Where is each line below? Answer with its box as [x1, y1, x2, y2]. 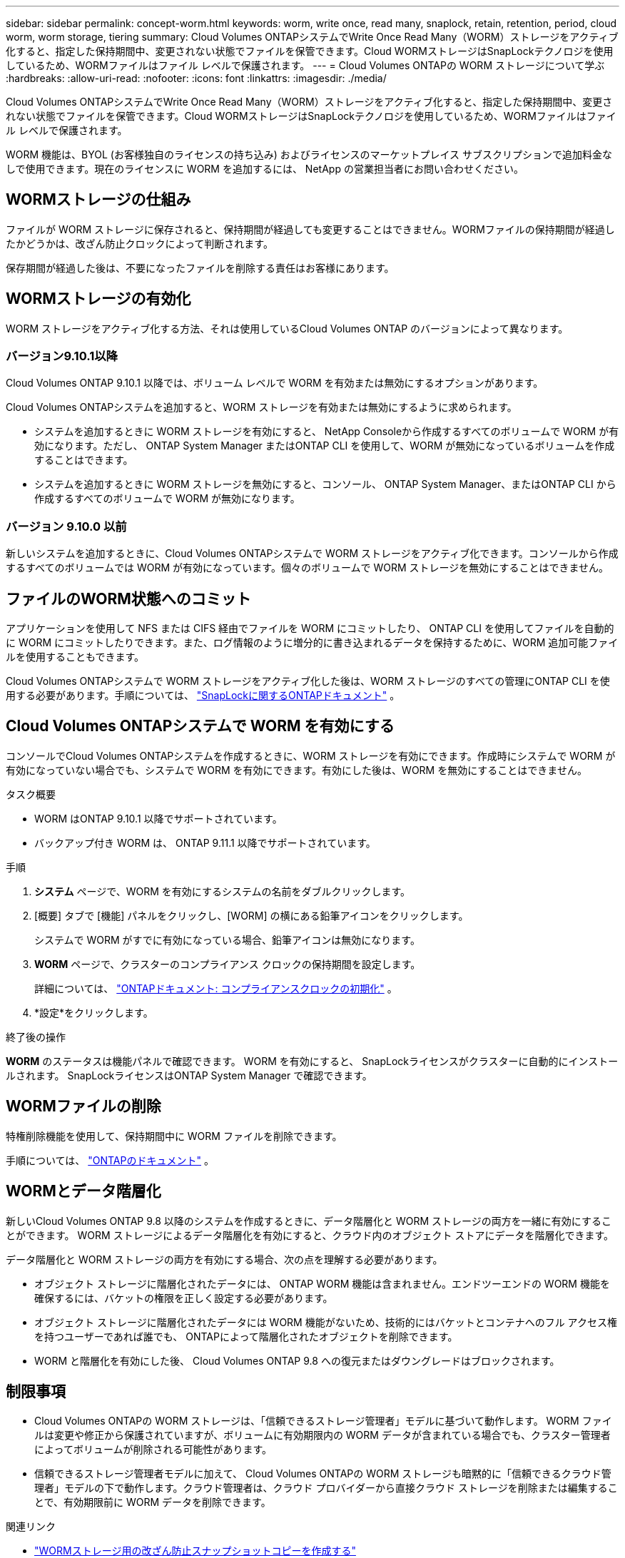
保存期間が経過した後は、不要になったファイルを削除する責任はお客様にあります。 [6, 261, 395, 274]
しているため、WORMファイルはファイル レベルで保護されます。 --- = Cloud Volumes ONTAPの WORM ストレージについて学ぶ [6, 59, 605, 71]
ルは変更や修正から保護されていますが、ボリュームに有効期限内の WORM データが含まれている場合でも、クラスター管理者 [34, 1429, 611, 1442]
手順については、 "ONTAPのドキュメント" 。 [6, 1154, 214, 1166]
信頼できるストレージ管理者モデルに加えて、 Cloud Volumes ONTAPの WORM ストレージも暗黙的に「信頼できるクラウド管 [34, 1467, 611, 1480]
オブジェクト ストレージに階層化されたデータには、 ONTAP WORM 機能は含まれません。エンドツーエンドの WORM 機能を [34, 1277, 610, 1290]
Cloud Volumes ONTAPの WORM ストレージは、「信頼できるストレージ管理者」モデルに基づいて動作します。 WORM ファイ [34, 1415, 612, 1427]
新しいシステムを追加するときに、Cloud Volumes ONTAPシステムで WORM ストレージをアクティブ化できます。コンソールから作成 [6, 547, 619, 560]
